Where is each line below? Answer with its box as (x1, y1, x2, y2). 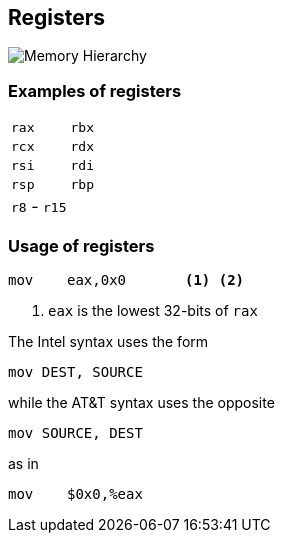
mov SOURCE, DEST (8, 424, 143, 441)
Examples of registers (8, 80, 182, 101)
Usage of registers (8, 235, 155, 256)
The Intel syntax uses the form (8, 332, 209, 350)
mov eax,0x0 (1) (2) (8, 271, 245, 288)
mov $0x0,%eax (8, 485, 143, 502)
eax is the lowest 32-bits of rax (48, 301, 258, 319)
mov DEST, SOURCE (8, 363, 143, 380)
